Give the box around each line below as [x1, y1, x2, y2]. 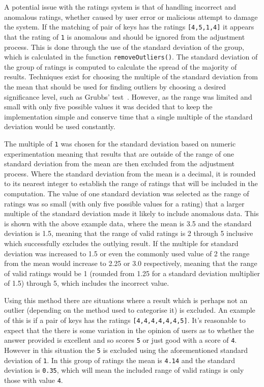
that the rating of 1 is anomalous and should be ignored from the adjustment [4, 31, 245, 42]
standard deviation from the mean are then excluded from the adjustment [4, 158, 234, 169]
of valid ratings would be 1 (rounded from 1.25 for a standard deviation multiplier [4, 267, 260, 278]
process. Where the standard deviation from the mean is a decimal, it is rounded [4, 168, 256, 178]
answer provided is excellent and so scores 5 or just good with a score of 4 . [4, 335, 237, 345]
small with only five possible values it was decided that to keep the [4, 101, 213, 112]
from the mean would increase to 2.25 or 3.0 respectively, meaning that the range [4, 258, 257, 269]
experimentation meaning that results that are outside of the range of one [4, 148, 234, 159]
